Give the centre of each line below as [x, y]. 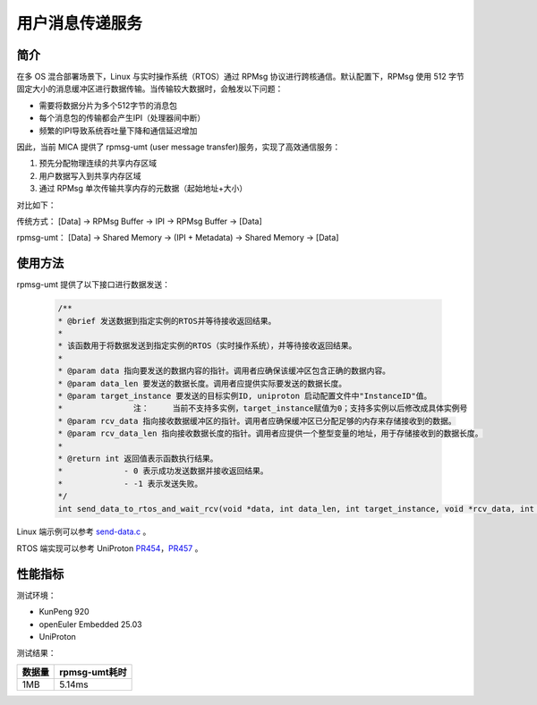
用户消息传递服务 [80, 23]
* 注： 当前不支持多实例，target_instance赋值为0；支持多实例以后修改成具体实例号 [263, 408]
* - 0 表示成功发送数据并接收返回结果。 [163, 471]
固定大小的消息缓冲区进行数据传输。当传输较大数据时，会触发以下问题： [150, 89]
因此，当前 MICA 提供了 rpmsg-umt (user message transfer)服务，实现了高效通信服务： [179, 147]
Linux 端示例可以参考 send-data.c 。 [84, 531]
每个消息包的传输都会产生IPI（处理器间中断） [122, 118]
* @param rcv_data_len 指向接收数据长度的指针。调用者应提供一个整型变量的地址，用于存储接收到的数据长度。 [270, 433]
